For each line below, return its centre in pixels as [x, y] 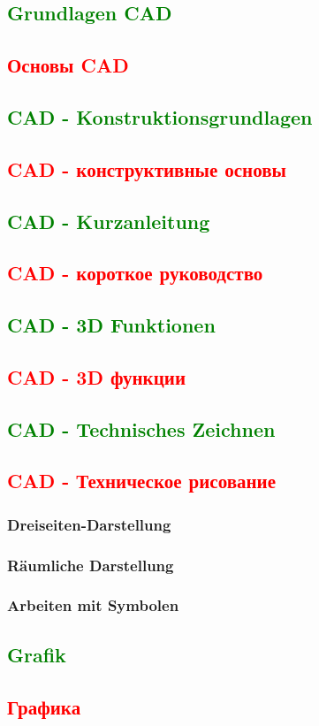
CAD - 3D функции [96, 376]
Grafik [37, 654]
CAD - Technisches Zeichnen [141, 428]
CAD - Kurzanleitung [109, 221]
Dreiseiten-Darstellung [89, 524]
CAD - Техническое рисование [142, 481]
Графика [44, 706]
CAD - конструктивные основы [147, 168]
